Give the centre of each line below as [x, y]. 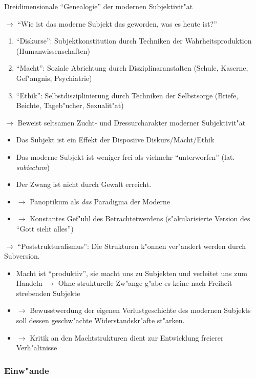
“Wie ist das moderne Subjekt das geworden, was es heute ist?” [117, 23]
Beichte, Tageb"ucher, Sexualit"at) [70, 105]
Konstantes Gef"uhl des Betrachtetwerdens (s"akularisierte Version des [140, 218]
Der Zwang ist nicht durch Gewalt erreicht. [84, 184]
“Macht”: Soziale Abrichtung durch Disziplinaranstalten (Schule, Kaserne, [132, 68]
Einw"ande [27, 370]
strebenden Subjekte [48, 293]
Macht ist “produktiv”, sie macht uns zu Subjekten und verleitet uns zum [132, 273]
